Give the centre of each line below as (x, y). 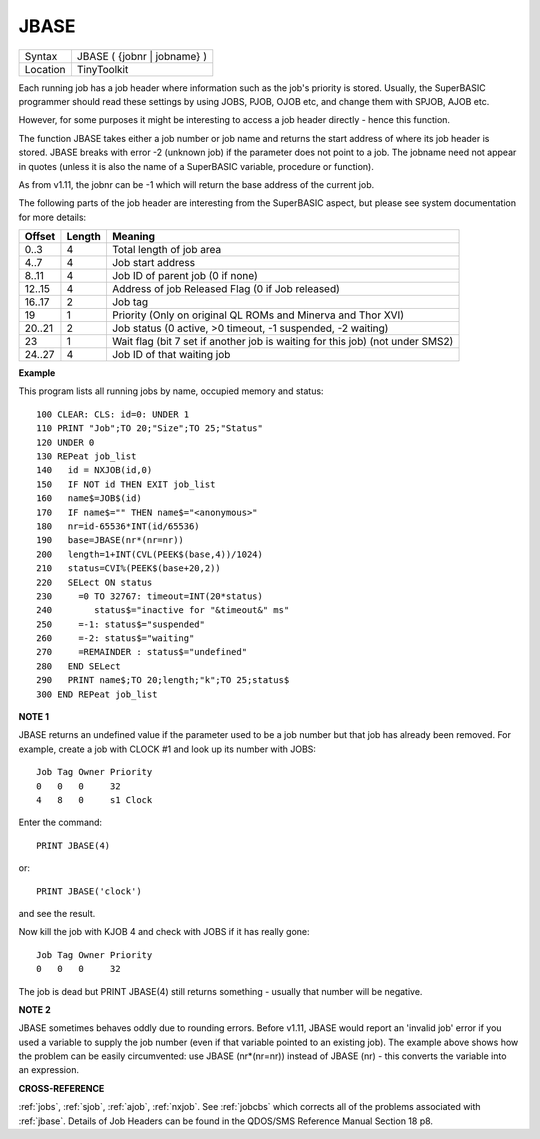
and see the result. (57, 913)
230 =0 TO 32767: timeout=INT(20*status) (150, 596)
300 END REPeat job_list (97, 694)
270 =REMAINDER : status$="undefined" (142, 652)
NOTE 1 (34, 717)
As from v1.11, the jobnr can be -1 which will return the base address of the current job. (196, 184)
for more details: (52, 217)
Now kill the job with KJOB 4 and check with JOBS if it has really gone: (164, 932)
